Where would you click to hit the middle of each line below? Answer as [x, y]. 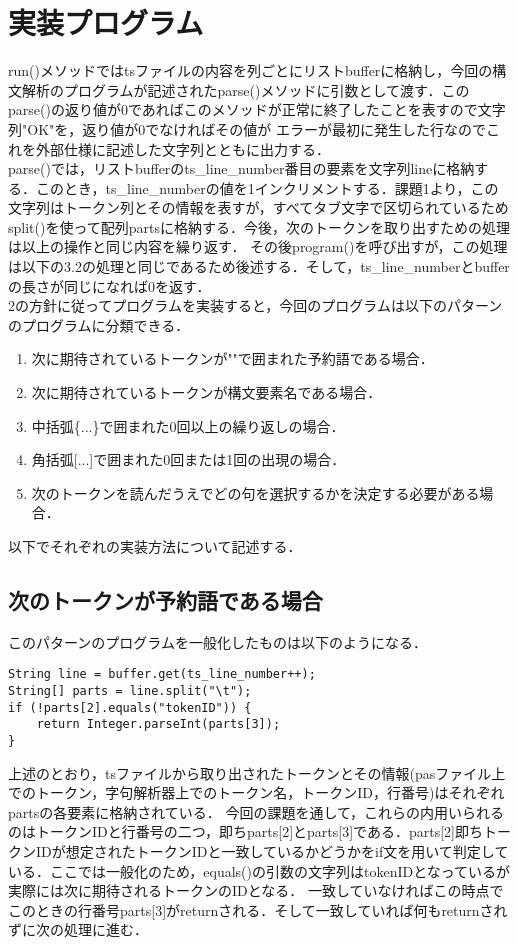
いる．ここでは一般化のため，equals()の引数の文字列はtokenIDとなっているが [259, 870]
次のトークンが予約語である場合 [165, 599]
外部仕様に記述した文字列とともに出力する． [182, 148]
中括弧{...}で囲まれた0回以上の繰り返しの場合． [188, 425]
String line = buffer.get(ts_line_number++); [162, 674]
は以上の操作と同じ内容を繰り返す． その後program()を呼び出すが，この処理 [258, 246]
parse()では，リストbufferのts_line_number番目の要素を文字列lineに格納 [241, 168]
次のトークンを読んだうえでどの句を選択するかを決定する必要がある [255, 492]
